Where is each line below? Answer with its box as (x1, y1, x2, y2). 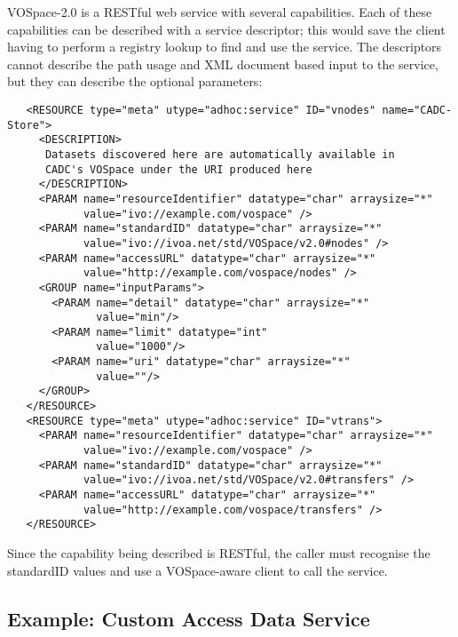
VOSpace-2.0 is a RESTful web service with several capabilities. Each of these (7, 3, 432, 20)
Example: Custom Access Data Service (7, 604, 370, 632)
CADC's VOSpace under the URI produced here (44, 163, 312, 176)
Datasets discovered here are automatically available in (44, 147, 395, 161)
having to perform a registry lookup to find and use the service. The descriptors (7, 37, 442, 56)
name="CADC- (382, 103, 453, 116)
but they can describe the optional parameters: (7, 72, 263, 91)
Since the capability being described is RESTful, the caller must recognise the (7, 544, 430, 561)
